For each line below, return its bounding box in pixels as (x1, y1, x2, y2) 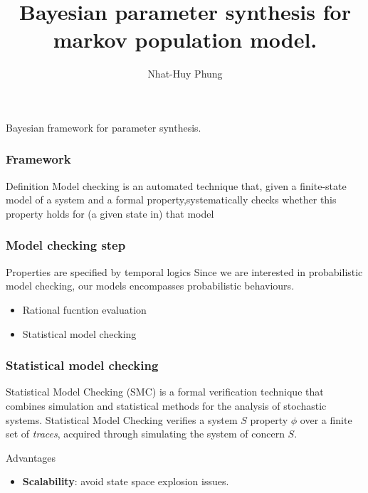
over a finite (300, 412, 352, 427)
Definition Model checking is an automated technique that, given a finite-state (6, 178, 347, 193)
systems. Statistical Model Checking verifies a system (6, 412, 238, 427)
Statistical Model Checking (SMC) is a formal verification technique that (6, 384, 324, 399)
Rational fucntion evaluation (22, 302, 147, 317)
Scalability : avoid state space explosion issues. (22, 474, 229, 489)
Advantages (6, 450, 56, 465)
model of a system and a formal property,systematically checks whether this (6, 192, 337, 207)
